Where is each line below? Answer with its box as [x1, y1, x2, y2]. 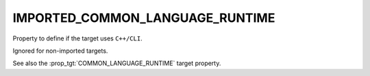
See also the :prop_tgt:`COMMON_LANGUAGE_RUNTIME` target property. [12, 59, 221, 68]
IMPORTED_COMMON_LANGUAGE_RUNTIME [12, 10, 275, 25]
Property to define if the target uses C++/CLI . [12, 34, 143, 42]
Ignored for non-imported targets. [12, 47, 108, 55]
